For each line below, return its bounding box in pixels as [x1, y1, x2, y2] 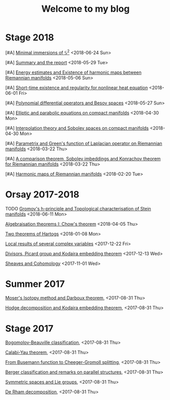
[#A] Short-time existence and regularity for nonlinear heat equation [5, 85, 148, 91]
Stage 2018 [5, 32, 54, 43]
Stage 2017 [5, 323, 53, 334]
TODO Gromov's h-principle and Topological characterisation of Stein [5, 205, 151, 211]
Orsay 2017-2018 [5, 189, 80, 200]
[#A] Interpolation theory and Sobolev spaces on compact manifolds [5, 125, 149, 131]
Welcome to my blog [41, 3, 130, 15]
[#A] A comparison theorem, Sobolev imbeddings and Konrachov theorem [5, 155, 161, 162]
